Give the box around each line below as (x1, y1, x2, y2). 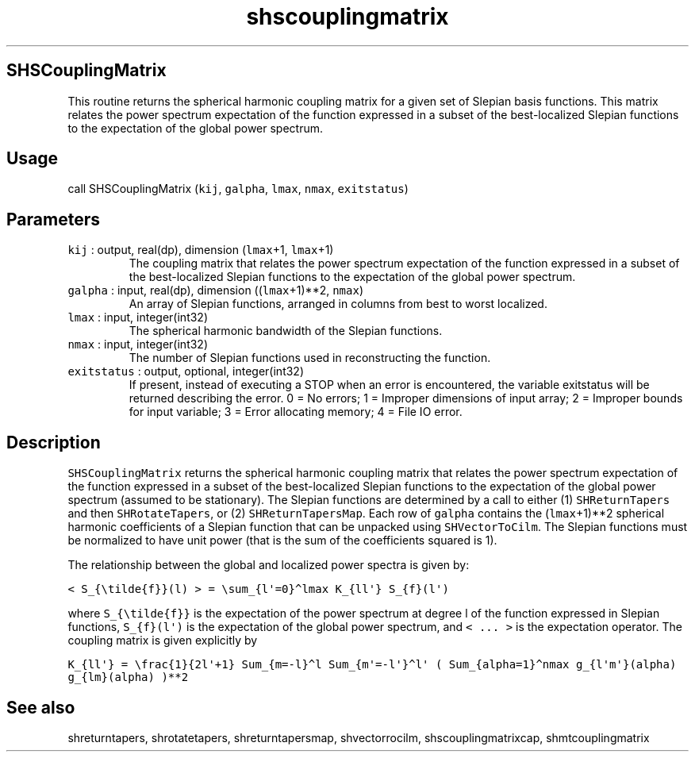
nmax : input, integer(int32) (67, 337, 209, 352)
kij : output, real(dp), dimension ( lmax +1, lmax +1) (67, 243, 334, 257)
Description (6, 432, 101, 452)
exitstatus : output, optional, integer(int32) (67, 364, 305, 379)
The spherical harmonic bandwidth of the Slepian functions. (129, 324, 443, 338)
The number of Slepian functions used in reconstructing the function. (129, 351, 491, 365)
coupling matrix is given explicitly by (67, 633, 258, 648)
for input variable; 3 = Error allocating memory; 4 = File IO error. (129, 405, 463, 419)
